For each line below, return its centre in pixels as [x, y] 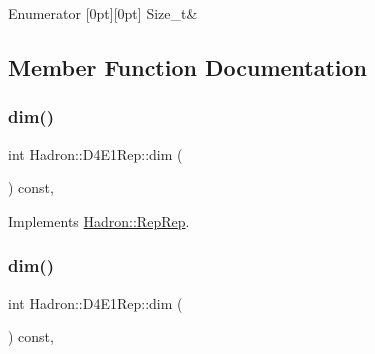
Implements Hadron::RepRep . [99, 220]
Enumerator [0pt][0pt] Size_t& [103, 13]
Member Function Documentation [188, 66]
